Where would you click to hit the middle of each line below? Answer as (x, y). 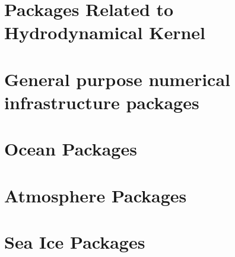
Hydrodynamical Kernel (105, 32)
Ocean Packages (71, 149)
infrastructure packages (102, 102)
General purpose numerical (117, 79)
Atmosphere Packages (96, 195)
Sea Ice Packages (75, 242)
